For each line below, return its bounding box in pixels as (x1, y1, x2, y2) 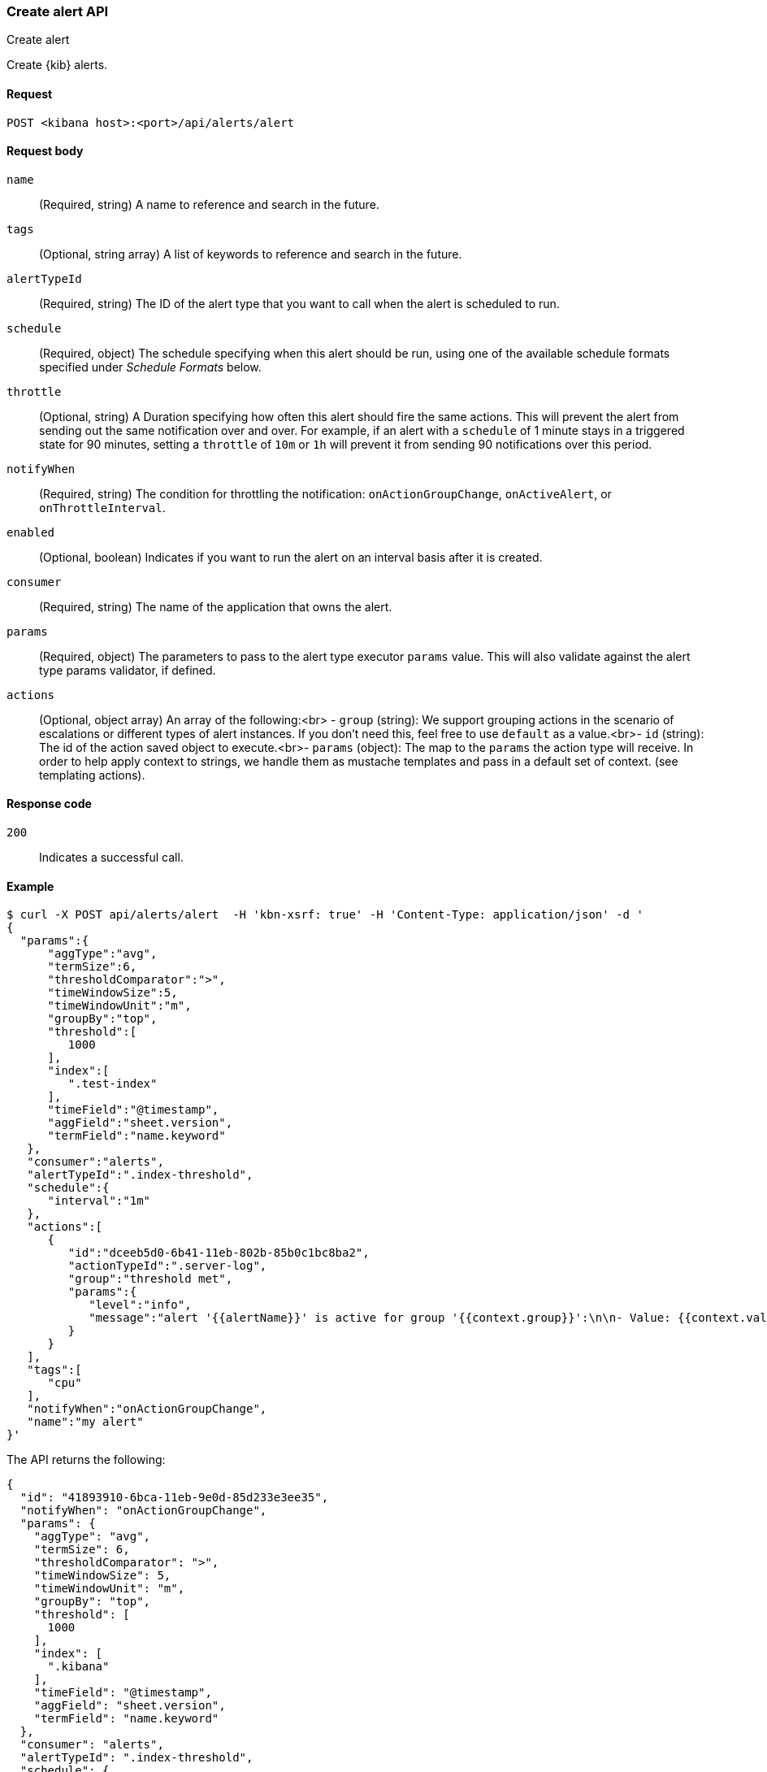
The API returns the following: (6, 1453, 166, 1467)
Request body (6, 144, 84, 159)
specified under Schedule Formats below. (39, 359, 262, 374)
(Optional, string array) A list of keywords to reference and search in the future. (39, 246, 462, 261)
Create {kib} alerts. (6, 58, 108, 72)
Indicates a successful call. (39, 850, 184, 865)
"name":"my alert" (27, 1415, 144, 1429)
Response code (6, 797, 92, 811)
